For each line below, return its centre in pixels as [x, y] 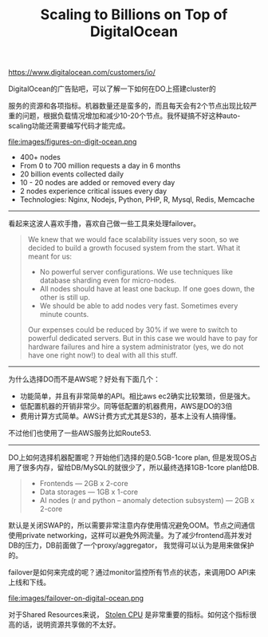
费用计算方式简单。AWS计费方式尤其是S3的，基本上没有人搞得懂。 [130, 416]
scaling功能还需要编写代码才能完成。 [69, 126]
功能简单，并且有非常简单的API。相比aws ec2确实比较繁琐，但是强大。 [137, 396]
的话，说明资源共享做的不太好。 [67, 625]
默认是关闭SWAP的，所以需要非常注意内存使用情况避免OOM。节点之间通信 [132, 525]
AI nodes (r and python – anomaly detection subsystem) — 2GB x [147, 500]
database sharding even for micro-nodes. [108, 280]
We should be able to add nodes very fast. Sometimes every [139, 306]
